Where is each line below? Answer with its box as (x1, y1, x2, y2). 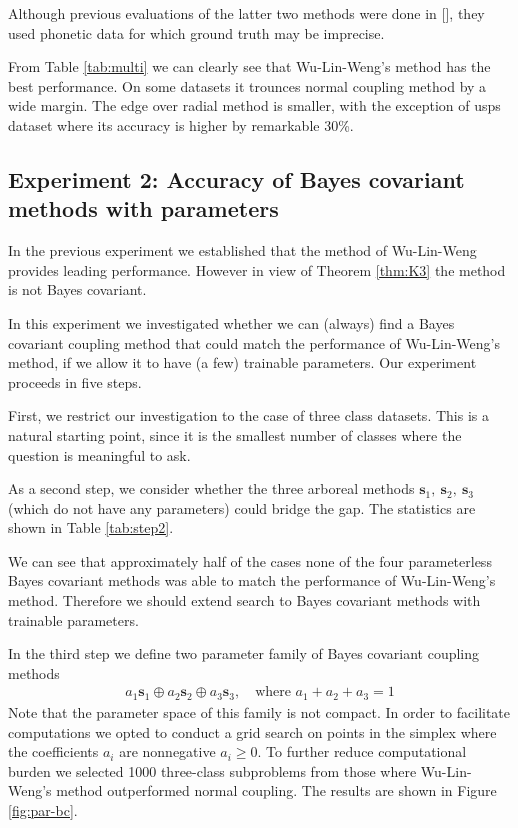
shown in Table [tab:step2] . (8, 517, 174, 538)
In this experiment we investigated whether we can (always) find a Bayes (8, 312, 455, 333)
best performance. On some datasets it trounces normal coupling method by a (8, 75, 487, 96)
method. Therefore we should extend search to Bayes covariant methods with (8, 590, 481, 611)
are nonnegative (119, 741, 216, 762)
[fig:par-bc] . (8, 799, 78, 820)
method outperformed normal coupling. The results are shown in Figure (56, 780, 497, 801)
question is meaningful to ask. (8, 444, 191, 465)
